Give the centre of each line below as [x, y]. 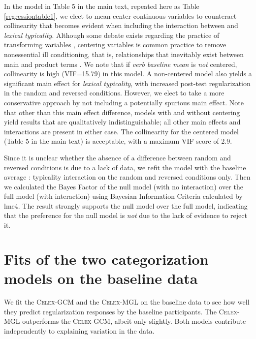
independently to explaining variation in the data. [79, 330]
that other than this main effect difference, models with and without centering [122, 112]
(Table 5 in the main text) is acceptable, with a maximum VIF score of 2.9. [118, 141]
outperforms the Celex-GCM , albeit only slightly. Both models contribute [134, 321]
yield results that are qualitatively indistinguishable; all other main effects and [122, 122]
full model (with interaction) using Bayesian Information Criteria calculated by [123, 196]
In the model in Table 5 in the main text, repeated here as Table [102, 6]
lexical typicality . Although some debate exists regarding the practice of [112, 35]
